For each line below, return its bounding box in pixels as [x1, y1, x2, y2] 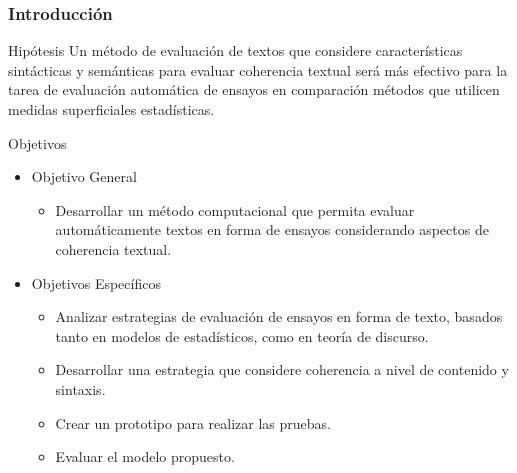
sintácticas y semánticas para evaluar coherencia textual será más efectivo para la [8, 59, 508, 80]
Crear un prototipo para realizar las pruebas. [55, 412, 332, 433]
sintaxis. [55, 378, 106, 399]
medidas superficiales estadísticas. [8, 99, 215, 119]
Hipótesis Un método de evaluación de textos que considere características [8, 40, 463, 61]
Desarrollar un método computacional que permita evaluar [55, 199, 415, 220]
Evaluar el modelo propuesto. [55, 446, 235, 467]
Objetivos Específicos [31, 272, 161, 293]
